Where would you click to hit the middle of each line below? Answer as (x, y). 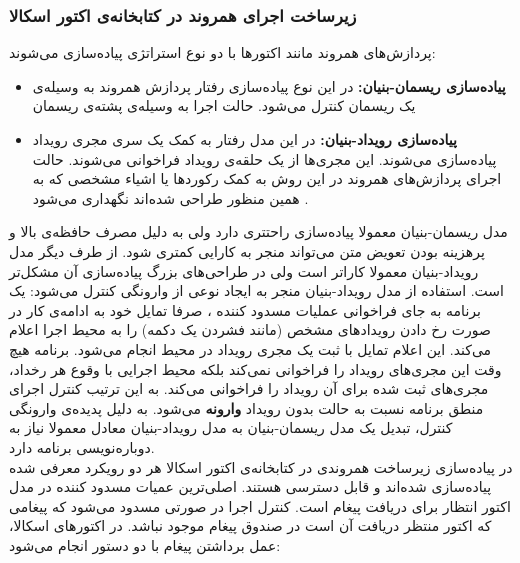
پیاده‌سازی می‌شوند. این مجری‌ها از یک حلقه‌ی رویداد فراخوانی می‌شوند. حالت (264, 158)
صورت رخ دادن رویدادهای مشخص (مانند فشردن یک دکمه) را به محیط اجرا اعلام (250, 329)
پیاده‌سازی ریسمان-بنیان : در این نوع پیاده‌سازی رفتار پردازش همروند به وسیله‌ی (269, 85)
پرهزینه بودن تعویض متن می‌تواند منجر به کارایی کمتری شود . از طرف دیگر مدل (247, 250)
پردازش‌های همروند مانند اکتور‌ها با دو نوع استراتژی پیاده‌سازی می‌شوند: (222, 52)
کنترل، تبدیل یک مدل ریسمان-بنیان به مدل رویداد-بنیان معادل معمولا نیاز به (231, 427)
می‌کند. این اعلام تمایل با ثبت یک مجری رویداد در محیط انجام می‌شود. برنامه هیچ (250, 348)
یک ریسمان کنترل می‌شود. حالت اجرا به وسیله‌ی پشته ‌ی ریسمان (224, 105)
